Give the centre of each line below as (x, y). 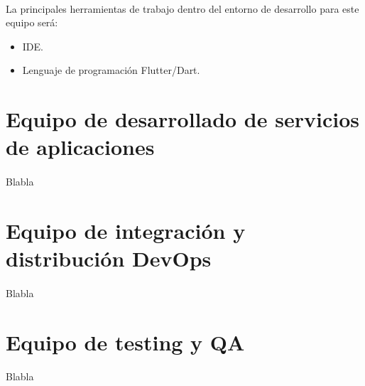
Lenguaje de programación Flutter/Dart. (111, 70)
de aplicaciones (80, 147)
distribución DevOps (109, 258)
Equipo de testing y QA (125, 342)
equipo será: (32, 22)
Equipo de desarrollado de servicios (182, 119)
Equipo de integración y (126, 230)
